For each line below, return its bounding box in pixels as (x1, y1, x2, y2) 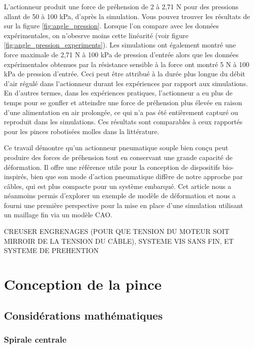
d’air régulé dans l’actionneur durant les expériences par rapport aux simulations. (4, 78, 248, 88)
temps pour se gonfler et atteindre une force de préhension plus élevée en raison (4, 97, 242, 107)
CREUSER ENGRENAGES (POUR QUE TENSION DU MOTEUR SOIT (4, 226, 230, 236)
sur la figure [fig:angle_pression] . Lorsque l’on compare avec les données (4, 21, 219, 31)
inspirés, (4, 171, 28, 182)
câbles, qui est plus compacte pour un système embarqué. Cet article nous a (4, 181, 232, 191)
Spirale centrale (4, 333, 67, 345)
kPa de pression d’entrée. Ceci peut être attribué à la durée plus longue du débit (4, 69, 245, 79)
